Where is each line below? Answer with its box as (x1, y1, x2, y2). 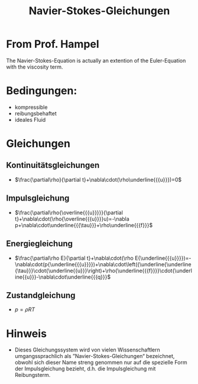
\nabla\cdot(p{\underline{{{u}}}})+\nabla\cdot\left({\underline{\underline (14, 260, 191, 267)
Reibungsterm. (14, 372, 51, 379)
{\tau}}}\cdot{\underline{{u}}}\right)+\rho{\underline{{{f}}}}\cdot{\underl (14, 267, 192, 274)
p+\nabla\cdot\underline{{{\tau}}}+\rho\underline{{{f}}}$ (14, 221, 153, 228)
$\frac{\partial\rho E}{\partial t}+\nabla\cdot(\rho (14, 254, 134, 262)
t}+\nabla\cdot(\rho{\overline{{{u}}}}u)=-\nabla (14, 215, 130, 222)
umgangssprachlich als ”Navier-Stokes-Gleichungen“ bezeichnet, (14, 353, 175, 360)
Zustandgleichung (6, 290, 76, 300)
